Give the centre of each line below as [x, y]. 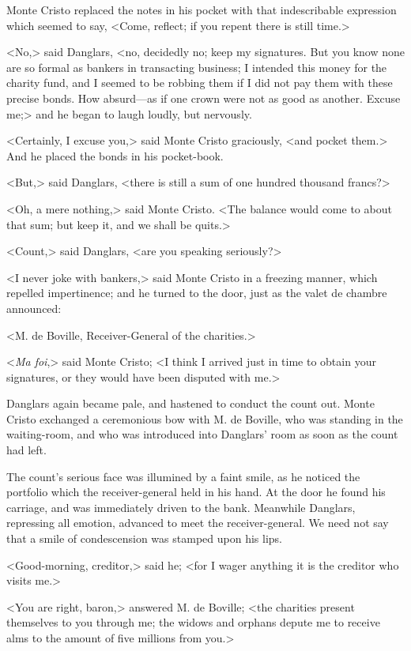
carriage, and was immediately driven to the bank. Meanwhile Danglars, [181, 507]
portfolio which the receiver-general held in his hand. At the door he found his [196, 492]
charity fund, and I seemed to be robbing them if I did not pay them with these [200, 83]
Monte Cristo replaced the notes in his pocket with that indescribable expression [202, 9]
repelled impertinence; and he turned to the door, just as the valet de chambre [197, 293]
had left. [26, 450]
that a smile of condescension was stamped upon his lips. [144, 538]
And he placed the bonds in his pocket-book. [115, 155]
